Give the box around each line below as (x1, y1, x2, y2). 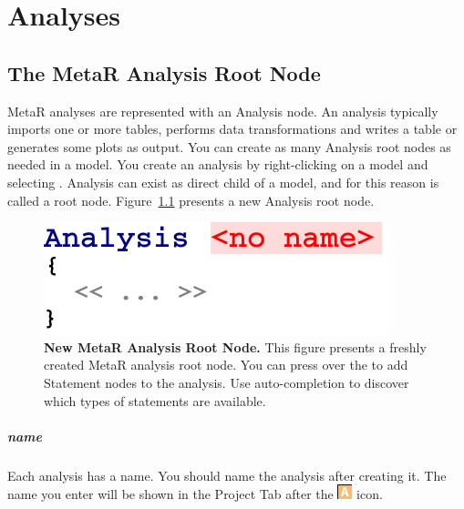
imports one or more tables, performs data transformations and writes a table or (7, 119, 458, 138)
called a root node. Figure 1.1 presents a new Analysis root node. (7, 190, 375, 209)
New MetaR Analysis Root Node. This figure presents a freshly (44, 337, 427, 356)
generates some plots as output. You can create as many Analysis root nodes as (7, 137, 451, 156)
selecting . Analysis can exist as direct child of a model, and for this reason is (7, 172, 439, 191)
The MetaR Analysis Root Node (7, 58, 321, 87)
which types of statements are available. (44, 391, 266, 410)
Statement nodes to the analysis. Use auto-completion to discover (44, 372, 409, 392)
